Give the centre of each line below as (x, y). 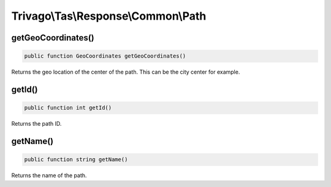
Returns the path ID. (36, 124)
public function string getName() (76, 160)
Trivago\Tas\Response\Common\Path (109, 16)
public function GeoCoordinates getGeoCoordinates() (105, 56)
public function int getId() (68, 108)
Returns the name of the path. (49, 175)
